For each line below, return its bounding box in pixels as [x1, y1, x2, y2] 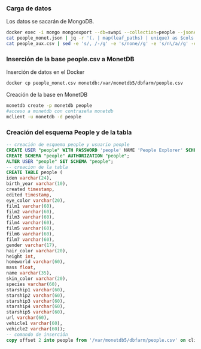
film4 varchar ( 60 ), [6, 220, 55, 226]
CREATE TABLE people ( [6, 169, 63, 175]
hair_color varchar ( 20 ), [6, 247, 68, 253]
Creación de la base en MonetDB [6, 91, 88, 99]
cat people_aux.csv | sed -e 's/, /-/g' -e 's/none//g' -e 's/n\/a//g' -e [6, 41, 197, 47]
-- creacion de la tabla [6, 164, 68, 170]
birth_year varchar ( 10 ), [6, 181, 68, 187]
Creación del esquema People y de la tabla [6, 128, 132, 136]
